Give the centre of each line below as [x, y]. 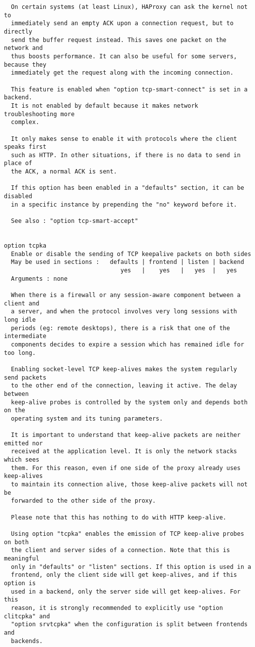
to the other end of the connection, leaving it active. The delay [124, 386]
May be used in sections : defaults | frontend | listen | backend [127, 262]
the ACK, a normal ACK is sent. [64, 172]
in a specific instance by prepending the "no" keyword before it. [124, 204]
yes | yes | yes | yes [179, 270]
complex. [25, 122]
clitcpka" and [27, 616]
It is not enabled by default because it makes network [105, 106]
